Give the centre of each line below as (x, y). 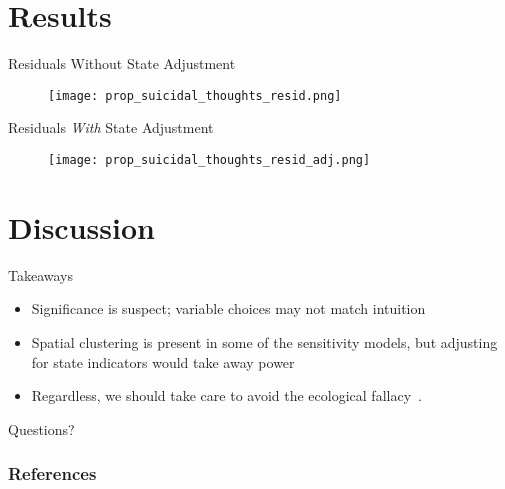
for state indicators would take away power (163, 361)
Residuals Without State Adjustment (122, 63)
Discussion (81, 226)
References (52, 473)
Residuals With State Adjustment (111, 127)
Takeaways (41, 274)
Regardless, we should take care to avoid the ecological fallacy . (226, 395)
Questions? (41, 428)
